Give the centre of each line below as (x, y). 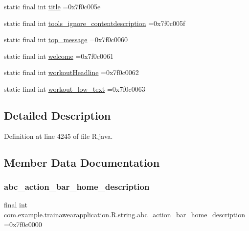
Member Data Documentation (82, 162)
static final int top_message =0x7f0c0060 (66, 39)
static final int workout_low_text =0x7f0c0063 (75, 89)
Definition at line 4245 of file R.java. (58, 136)
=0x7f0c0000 (23, 224)
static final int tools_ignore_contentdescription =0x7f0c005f (95, 23)
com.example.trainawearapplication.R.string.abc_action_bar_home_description (124, 214)
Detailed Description (57, 115)
